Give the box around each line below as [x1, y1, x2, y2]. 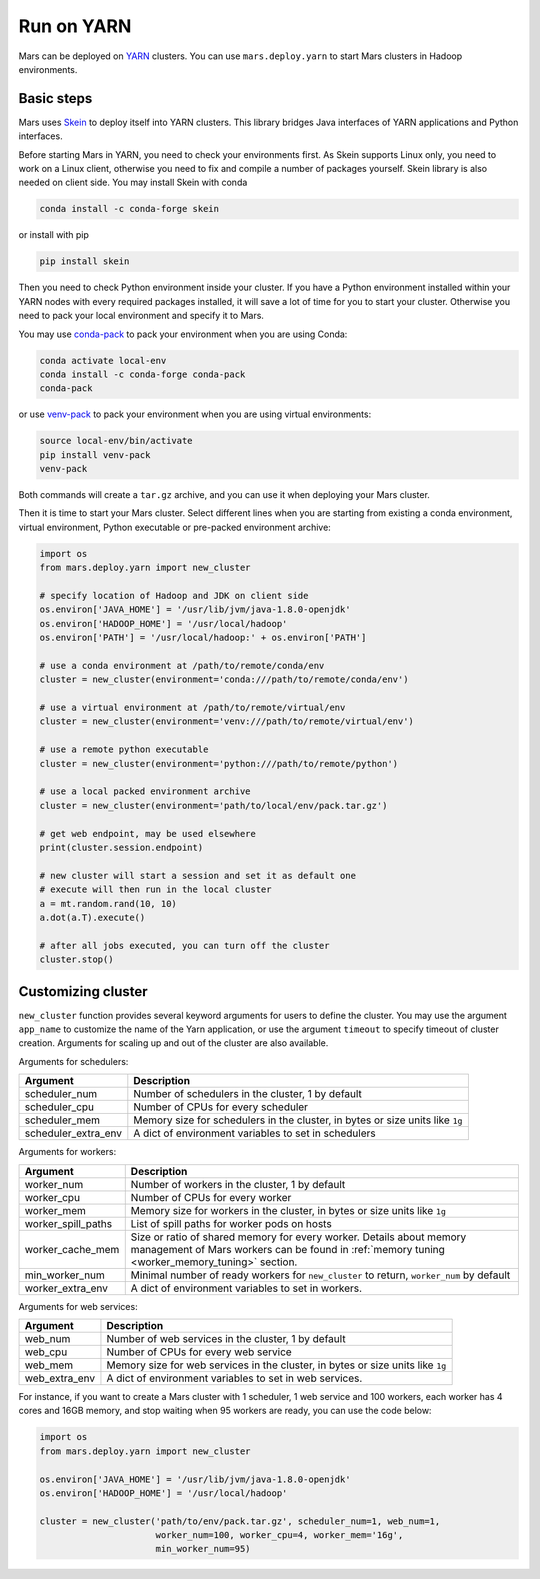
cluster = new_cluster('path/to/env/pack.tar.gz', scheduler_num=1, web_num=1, [39, 1515, 441, 1527]
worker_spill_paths [24, 1216, 113, 1230]
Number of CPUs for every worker [130, 1190, 292, 1204]
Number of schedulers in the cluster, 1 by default [133, 1087, 362, 1101]
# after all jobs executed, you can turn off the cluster [39, 940, 330, 951]
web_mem [24, 1358, 74, 1372]
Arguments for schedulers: [18, 1055, 129, 1067]
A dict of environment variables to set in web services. [106, 1371, 363, 1385]
